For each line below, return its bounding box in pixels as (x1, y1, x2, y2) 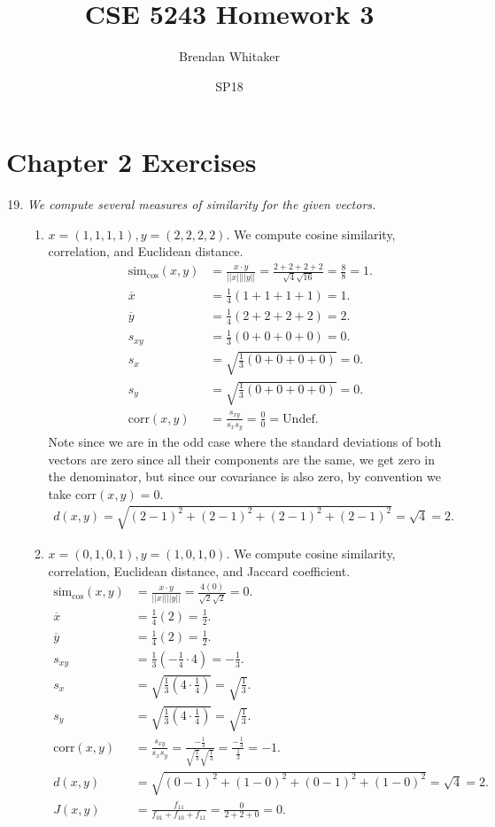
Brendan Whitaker (179, 47, 280, 66)
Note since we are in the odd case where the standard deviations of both (48, 432, 442, 450)
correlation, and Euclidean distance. (48, 242, 244, 261)
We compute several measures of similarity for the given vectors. (27, 195, 376, 214)
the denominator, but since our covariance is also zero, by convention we (48, 467, 441, 486)
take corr (48, 484, 97, 503)
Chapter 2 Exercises (6, 144, 257, 180)
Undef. (282, 412, 319, 425)
